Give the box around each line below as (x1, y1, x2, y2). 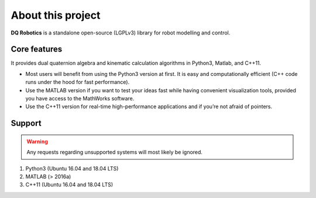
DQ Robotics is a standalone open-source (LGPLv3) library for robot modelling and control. (11, 29, 231, 36)
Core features (11, 44, 63, 54)
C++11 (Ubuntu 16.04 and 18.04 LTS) (25, 181, 114, 188)
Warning (26, 138, 48, 145)
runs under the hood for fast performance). (25, 79, 130, 86)
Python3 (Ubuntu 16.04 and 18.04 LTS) (25, 165, 119, 172)
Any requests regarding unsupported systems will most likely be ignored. (26, 149, 203, 156)
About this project (11, 9, 101, 22)
